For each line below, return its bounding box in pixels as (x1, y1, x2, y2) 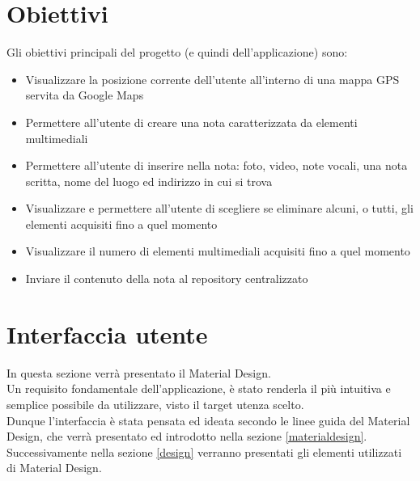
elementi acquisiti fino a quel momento (25, 215, 218, 232)
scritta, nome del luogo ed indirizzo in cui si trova (25, 172, 273, 189)
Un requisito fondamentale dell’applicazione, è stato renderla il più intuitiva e (6, 380, 391, 397)
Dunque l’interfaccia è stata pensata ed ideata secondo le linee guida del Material (6, 411, 410, 428)
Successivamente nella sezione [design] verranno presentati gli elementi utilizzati (6, 443, 402, 460)
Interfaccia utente (6, 317, 208, 350)
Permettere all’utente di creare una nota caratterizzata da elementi (25, 113, 358, 130)
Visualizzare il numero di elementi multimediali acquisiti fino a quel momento (25, 243, 410, 259)
